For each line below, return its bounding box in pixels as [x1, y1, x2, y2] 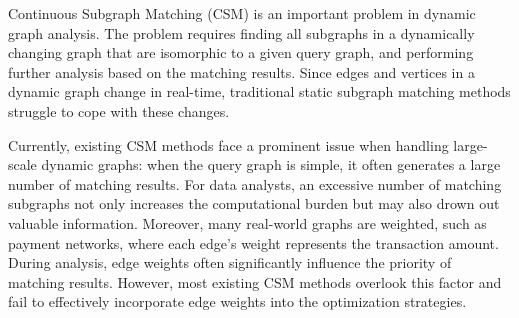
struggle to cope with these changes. [8, 100, 230, 121]
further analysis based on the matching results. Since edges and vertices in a [8, 61, 475, 82]
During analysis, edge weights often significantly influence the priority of [8, 252, 452, 273]
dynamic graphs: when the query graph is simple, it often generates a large [41, 154, 501, 175]
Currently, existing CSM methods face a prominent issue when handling [8, 134, 449, 155]
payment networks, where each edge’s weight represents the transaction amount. [8, 232, 499, 253]
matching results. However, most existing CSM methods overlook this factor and [8, 271, 502, 292]
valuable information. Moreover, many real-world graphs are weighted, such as [8, 212, 487, 233]
